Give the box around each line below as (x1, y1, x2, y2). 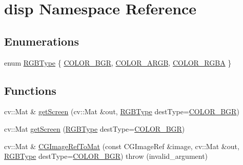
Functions (4, 82, 56, 98)
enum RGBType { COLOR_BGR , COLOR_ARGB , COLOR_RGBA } (4, 57, 232, 68)
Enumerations (4, 33, 79, 49)
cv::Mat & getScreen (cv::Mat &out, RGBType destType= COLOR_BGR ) (4, 106, 239, 117)
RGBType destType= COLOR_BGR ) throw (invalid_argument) (4, 151, 208, 161)
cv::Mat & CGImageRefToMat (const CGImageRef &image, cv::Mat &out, (4, 140, 239, 151)
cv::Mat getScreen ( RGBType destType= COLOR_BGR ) (4, 123, 185, 134)
